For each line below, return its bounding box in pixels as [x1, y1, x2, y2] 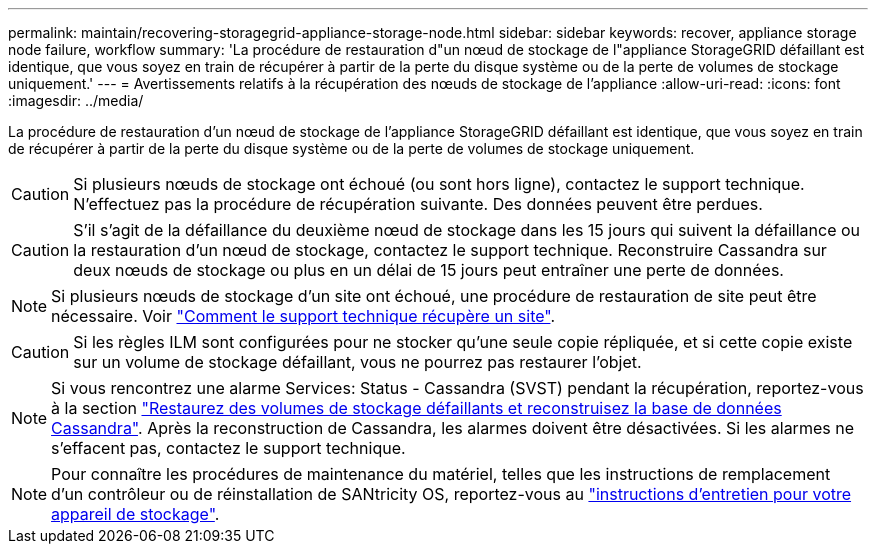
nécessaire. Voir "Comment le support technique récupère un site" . [51, 306, 556, 326]
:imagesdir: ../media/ [8, 92, 144, 109]
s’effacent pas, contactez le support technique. [51, 438, 406, 458]
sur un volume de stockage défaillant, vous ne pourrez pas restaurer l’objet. [73, 352, 642, 372]
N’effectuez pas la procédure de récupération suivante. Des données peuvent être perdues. [73, 194, 763, 214]
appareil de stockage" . [51, 504, 220, 524]
